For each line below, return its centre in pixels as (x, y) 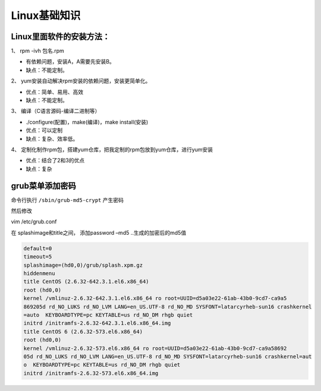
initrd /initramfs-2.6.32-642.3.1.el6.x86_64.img (97, 323)
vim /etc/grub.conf (34, 222)
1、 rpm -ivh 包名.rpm (38, 51)
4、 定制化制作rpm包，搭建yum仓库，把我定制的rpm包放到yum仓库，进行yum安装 (112, 149)
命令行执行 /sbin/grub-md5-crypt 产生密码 (67, 200)
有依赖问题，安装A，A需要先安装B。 (70, 62)
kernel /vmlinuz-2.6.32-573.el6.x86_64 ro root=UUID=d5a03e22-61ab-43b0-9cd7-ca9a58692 (155, 348)
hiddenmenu (39, 273)
